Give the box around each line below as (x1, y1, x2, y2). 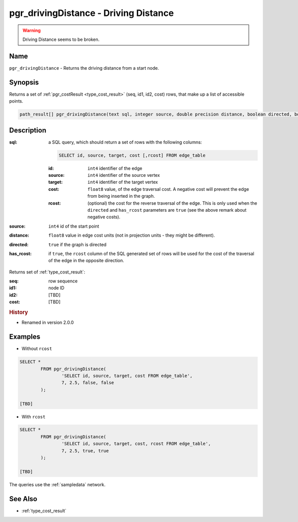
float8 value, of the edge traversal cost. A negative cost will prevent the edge (87, 186, 249, 192)
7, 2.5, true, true (61, 448, 109, 453)
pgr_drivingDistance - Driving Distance (9, 7, 174, 18)
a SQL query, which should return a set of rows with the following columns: (48, 139, 202, 145)
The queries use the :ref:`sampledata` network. (9, 481, 106, 488)
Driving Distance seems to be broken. (22, 36, 100, 42)
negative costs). (87, 214, 121, 220)
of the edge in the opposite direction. (48, 258, 124, 263)
